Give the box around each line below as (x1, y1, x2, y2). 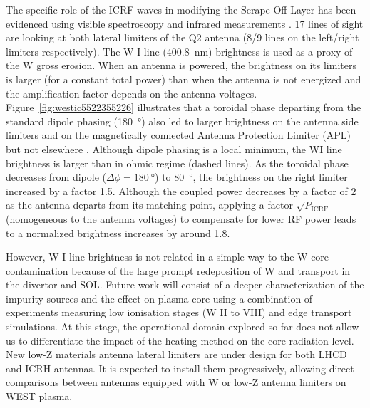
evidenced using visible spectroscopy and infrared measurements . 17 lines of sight (6, 16, 364, 31)
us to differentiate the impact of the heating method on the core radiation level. (6, 333, 354, 347)
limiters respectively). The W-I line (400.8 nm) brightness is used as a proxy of (6, 43, 353, 58)
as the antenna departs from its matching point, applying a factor (6, 197, 293, 212)
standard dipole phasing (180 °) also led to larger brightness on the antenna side (6, 113, 359, 128)
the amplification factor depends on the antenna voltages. (6, 85, 257, 100)
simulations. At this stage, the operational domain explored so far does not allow (6, 319, 359, 334)
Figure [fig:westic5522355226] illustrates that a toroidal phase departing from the (6, 100, 361, 115)
